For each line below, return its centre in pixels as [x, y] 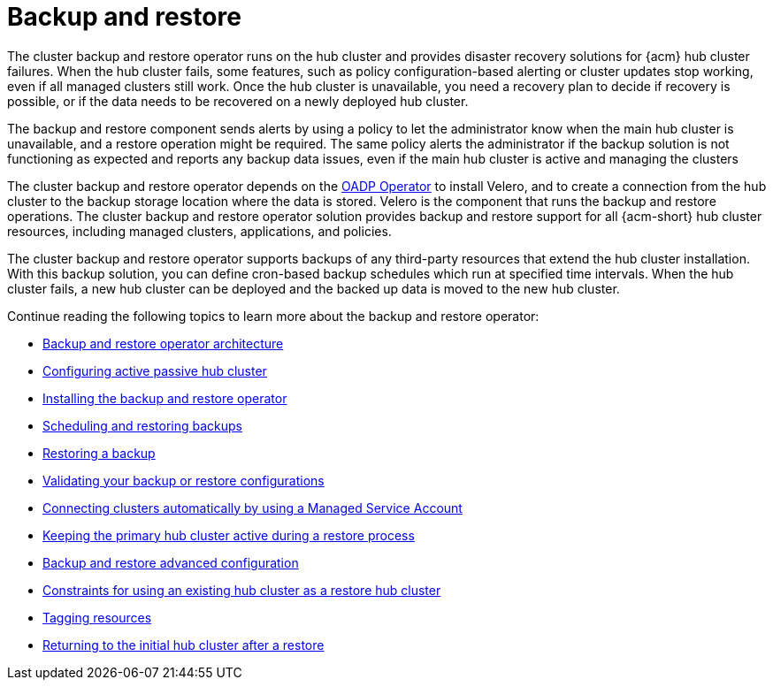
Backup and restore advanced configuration [171, 562]
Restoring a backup [99, 453]
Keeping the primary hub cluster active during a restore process [229, 535]
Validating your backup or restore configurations [184, 480]
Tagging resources [97, 617]
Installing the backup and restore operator [165, 398]
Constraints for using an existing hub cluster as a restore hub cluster [242, 590]
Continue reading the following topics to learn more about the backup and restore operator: [273, 316]
